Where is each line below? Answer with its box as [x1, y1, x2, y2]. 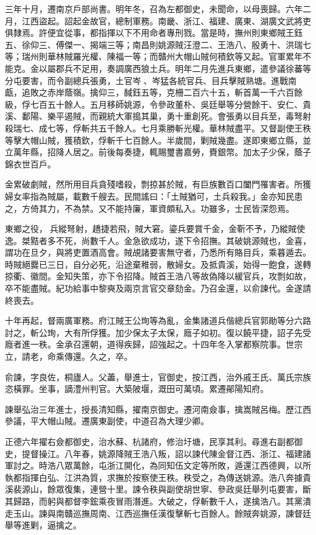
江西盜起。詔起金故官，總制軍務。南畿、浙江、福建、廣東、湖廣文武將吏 [21, 14, 311, 27]
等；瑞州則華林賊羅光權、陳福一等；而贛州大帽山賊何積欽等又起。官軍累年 [5, 50, 303, 63]
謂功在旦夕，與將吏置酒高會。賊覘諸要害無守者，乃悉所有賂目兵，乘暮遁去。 [5, 246, 311, 259]
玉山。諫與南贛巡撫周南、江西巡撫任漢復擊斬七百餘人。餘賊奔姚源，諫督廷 [13, 506, 311, 519]
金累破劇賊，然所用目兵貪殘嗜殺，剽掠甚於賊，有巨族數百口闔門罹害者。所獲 [5, 178, 311, 191]
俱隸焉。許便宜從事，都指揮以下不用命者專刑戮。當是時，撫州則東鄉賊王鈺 [5, 26, 303, 39]
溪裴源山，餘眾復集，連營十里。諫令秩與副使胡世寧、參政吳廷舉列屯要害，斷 [5, 483, 311, 495]
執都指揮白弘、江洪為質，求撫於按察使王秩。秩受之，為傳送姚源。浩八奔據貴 [5, 470, 311, 483]
